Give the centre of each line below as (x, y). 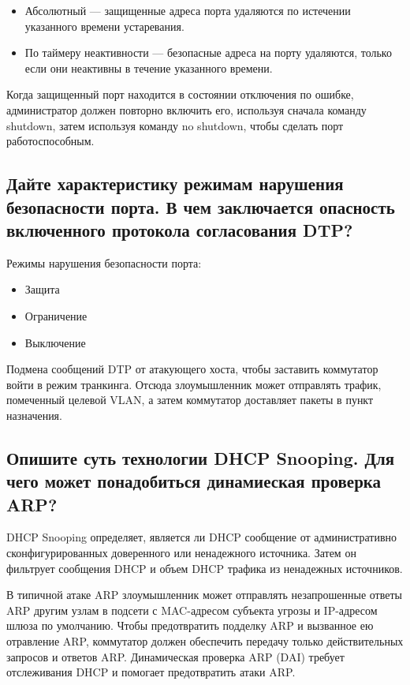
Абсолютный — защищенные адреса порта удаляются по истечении (188, 10)
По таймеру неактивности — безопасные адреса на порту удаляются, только (208, 52)
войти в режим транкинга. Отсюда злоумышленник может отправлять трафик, (194, 384)
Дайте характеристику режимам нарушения (175, 183)
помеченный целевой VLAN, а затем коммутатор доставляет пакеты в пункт (190, 400)
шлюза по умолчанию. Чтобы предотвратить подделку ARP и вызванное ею (190, 625)
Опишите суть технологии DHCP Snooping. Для (201, 457)
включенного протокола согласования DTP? (180, 229)
